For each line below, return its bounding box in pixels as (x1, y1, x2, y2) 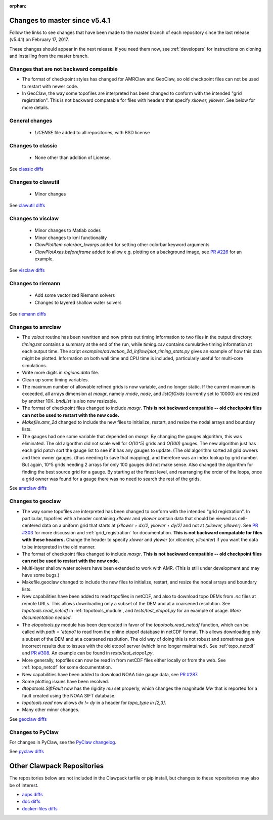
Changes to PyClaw (9, 728, 59, 735)
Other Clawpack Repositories (9, 762, 104, 770)
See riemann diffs (9, 311, 47, 317)
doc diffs (22, 798, 40, 805)
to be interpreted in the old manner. (22, 543, 96, 550)
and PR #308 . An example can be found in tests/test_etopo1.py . (22, 650, 154, 656)
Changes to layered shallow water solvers (34, 299, 122, 305)
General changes (9, 117, 53, 124)
